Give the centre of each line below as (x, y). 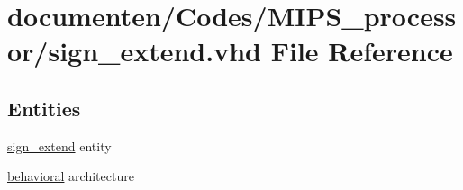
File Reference (362, 51)
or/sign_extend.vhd (134, 51)
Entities (44, 108)
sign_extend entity (59, 145)
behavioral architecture (71, 176)
